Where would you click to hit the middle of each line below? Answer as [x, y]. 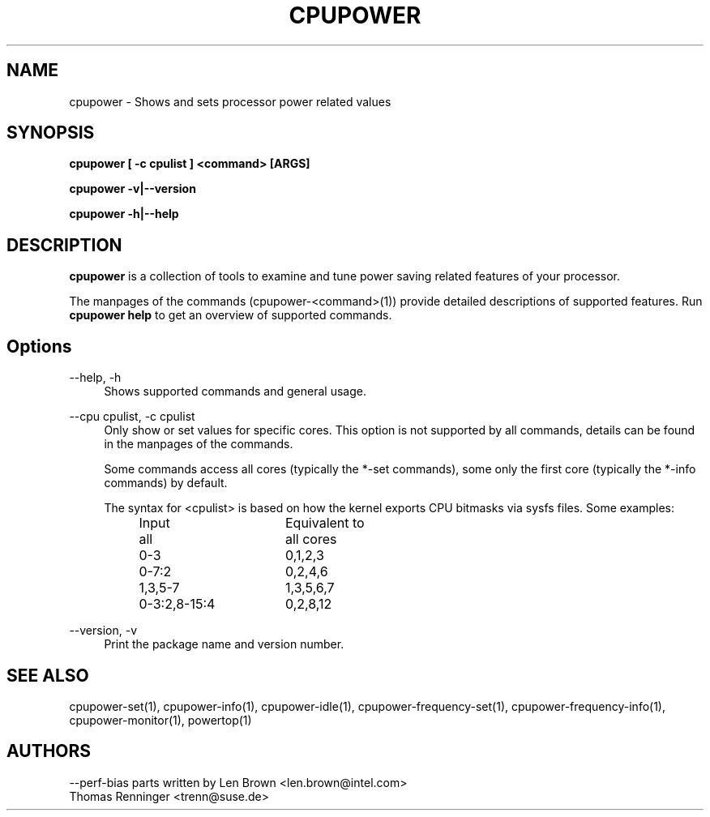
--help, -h [95, 378]
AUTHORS [49, 751]
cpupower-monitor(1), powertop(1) [160, 720]
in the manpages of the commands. [199, 444]
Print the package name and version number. [224, 644]
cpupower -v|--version [133, 189]
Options [39, 346]
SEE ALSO [48, 675]
